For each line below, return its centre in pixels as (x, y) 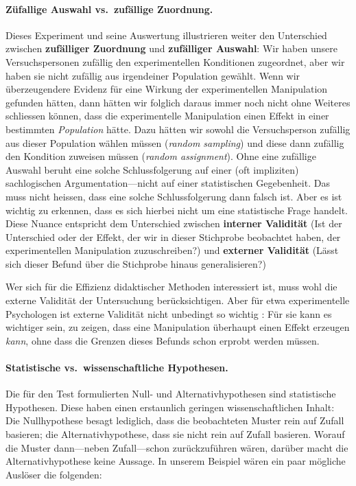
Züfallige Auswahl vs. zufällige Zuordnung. (109, 9)
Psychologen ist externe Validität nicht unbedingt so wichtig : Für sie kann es (169, 313)
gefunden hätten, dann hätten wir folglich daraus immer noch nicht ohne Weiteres (178, 102)
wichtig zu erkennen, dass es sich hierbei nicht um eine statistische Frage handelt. (177, 210)
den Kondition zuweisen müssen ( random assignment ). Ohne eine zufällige (161, 156)
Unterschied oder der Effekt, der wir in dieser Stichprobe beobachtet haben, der (173, 236)
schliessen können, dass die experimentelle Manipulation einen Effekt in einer (167, 116)
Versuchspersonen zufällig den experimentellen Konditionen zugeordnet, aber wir (175, 61)
